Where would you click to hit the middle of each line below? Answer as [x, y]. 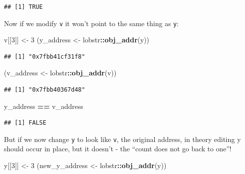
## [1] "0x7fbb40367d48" [45, 90]
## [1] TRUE [23, 7]
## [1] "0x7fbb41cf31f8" [45, 56]
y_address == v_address [44, 106]
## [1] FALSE [25, 123]
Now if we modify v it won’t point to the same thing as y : [91, 23]
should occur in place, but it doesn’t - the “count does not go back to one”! [118, 149]
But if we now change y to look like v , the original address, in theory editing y [122, 139]
